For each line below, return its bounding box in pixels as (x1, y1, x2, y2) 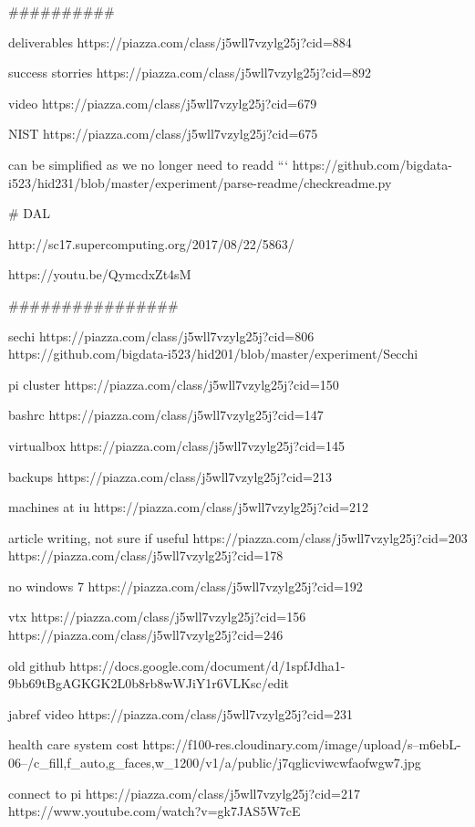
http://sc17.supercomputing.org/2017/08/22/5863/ (8, 234, 294, 253)
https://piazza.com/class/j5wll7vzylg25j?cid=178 (8, 546, 284, 565)
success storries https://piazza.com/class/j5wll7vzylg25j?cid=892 (8, 63, 372, 82)
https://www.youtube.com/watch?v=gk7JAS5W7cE (8, 801, 301, 821)
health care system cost (8, 735, 139, 754)
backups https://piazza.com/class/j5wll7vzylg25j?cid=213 (8, 466, 332, 486)
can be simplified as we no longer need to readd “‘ (8, 154, 289, 173)
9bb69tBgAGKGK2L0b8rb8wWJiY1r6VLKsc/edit (8, 674, 289, 693)
